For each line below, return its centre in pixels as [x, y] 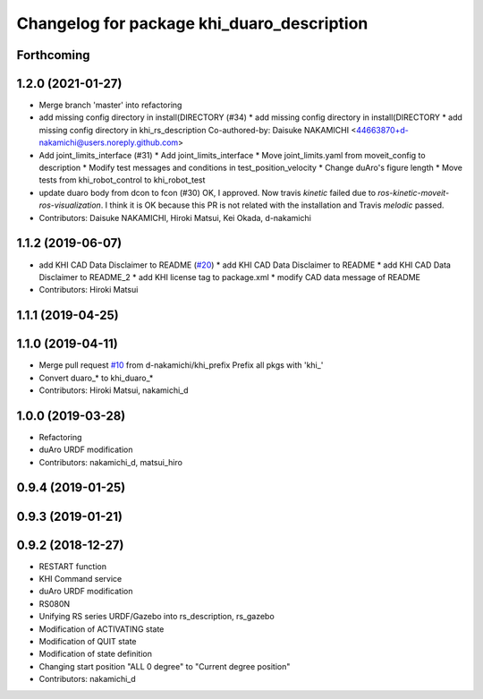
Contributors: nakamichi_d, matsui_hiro [111, 462]
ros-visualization [70, 205]
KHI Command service [80, 579]
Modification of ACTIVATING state [102, 629]
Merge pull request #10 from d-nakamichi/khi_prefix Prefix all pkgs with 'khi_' [181, 365]
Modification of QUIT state [88, 641]
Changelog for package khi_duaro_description [192, 23]
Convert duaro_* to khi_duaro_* [96, 378]
